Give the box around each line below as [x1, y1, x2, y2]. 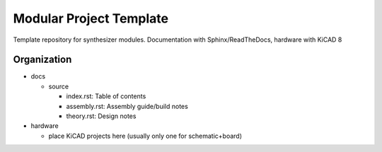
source [48, 82, 69, 90]
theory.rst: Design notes [66, 112, 137, 120]
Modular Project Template [13, 11, 169, 26]
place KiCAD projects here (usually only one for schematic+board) [48, 131, 243, 140]
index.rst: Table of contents [66, 92, 146, 100]
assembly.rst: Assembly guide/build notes [66, 102, 189, 110]
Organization [13, 54, 72, 66]
